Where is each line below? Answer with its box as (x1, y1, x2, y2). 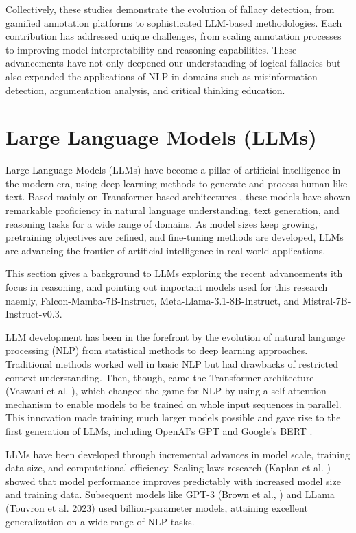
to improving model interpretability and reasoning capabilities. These (5, 42, 297, 56)
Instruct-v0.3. (5, 307, 62, 321)
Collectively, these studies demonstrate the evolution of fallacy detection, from (5, 2, 335, 16)
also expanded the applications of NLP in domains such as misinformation (5, 69, 318, 83)
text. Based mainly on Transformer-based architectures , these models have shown (5, 189, 351, 204)
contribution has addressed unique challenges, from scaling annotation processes (5, 29, 342, 43)
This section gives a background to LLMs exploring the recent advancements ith (5, 266, 343, 281)
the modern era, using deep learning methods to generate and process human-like (5, 176, 348, 190)
